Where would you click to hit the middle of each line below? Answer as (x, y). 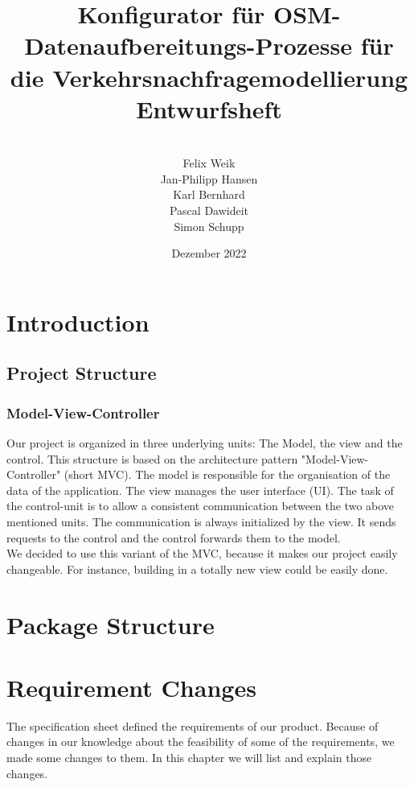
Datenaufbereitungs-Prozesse (189, 45)
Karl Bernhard (209, 194)
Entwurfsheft (209, 108)
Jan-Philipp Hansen (209, 178)
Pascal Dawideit (209, 210)
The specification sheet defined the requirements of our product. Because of (193, 725)
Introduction (78, 321)
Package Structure (111, 624)
